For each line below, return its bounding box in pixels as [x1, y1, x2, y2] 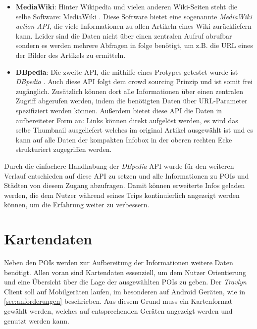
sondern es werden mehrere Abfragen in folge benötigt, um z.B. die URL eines [15, 40, 253, 50]
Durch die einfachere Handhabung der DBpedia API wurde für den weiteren [4, 160, 234, 171]
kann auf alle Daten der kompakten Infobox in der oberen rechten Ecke [15, 134, 232, 144]
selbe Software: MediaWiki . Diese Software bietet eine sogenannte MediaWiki [15, 11, 252, 21]
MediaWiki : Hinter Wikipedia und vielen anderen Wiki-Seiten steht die [15, 1, 238, 11]
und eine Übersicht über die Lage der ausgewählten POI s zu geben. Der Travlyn [4, 277, 247, 287]
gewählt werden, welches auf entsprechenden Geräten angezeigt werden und [4, 305, 233, 316]
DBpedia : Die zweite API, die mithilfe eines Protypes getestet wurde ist [15, 66, 238, 77]
